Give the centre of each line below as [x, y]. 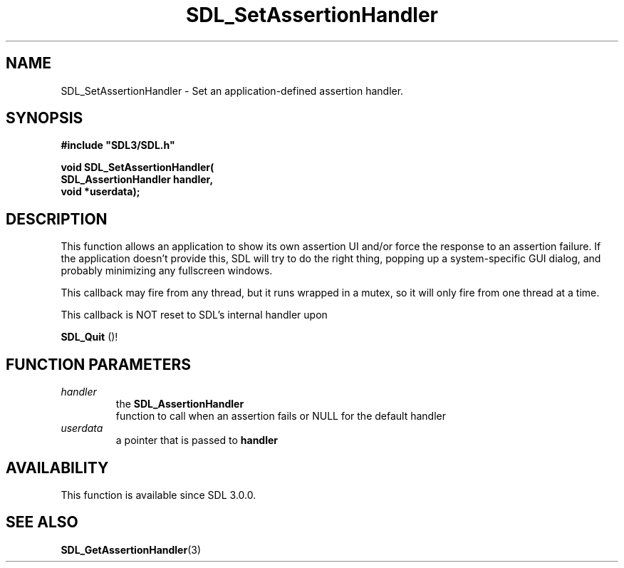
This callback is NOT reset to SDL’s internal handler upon [194, 315]
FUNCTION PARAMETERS [98, 364]
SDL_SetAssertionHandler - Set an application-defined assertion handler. [232, 91]
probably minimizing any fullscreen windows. [167, 271]
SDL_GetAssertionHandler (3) [131, 549]
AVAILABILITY [57, 468]
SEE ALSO [42, 522]
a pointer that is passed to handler [197, 440]
